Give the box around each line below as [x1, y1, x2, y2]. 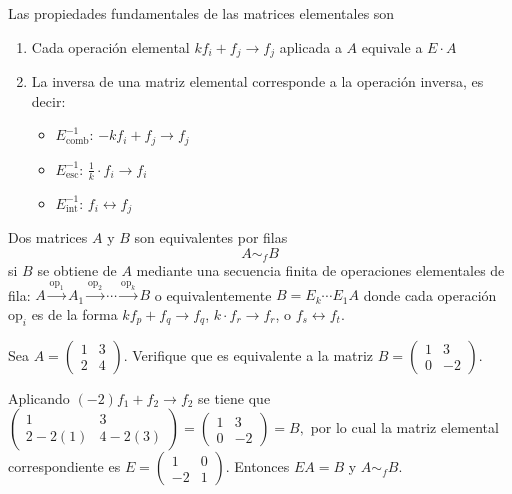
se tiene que [198, 387, 271, 408]
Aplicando [8, 387, 70, 408]
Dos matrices [8, 226, 88, 247]
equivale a [361, 36, 423, 57]
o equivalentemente [154, 284, 272, 305]
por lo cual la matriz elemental [310, 417, 499, 438]
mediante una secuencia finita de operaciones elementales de [136, 260, 505, 281]
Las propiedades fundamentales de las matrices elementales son [8, 3, 395, 23]
